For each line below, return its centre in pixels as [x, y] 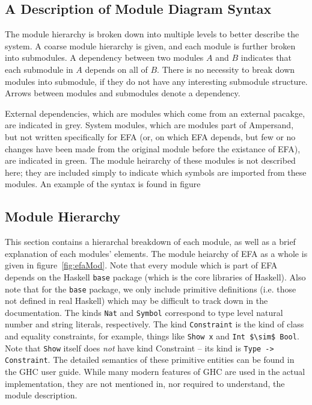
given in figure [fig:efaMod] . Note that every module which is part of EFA [141, 265]
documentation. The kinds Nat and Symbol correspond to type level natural [144, 312]
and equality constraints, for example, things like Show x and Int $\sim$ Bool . [152, 336]
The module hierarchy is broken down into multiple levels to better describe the [152, 34]
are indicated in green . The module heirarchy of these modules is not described [150, 160]
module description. [41, 395]
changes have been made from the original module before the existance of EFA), [153, 148]
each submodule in [39, 69]
